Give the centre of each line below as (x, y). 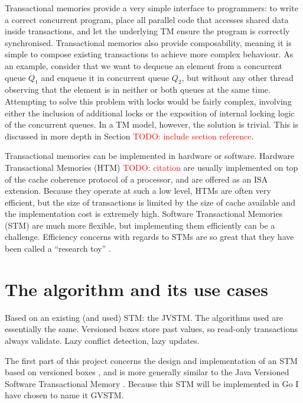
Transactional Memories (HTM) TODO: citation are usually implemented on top (151, 167)
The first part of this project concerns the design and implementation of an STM (151, 360)
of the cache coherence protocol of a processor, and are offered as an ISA (136, 179)
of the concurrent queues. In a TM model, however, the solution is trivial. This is (152, 124)
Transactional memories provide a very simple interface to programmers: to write (151, 8)
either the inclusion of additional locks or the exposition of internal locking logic (150, 113)
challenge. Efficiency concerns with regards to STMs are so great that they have (149, 237)
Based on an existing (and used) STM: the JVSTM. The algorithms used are (144, 317)
